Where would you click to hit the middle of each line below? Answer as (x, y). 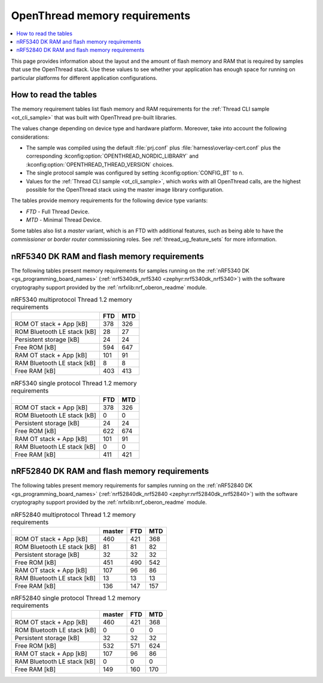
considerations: (30, 137)
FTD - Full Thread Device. (58, 212)
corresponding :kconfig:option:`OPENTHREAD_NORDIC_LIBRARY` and (112, 156)
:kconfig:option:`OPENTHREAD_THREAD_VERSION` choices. (100, 164)
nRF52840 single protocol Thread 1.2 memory (76, 598)
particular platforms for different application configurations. (84, 78)
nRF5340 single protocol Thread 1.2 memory (74, 383)
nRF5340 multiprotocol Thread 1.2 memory (72, 300)
